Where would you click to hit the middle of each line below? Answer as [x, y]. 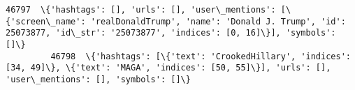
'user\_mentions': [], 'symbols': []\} [98, 79]
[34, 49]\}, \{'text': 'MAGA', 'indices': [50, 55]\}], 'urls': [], [168, 68]
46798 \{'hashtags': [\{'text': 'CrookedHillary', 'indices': [201, 56]
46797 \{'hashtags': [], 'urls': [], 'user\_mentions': [141, 10]
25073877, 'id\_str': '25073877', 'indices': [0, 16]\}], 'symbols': [171, 33]
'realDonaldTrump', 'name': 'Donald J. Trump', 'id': [218, 21]
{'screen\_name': [46, 21]
